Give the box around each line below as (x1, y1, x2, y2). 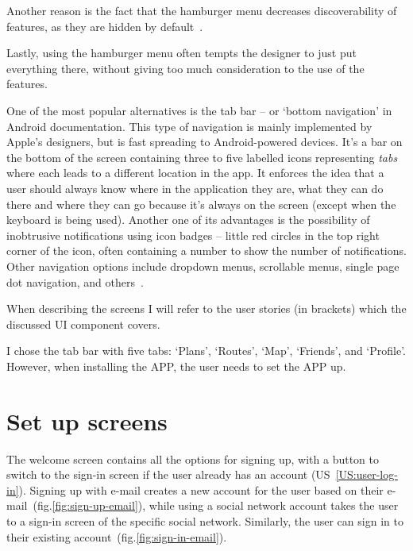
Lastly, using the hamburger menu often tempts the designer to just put (6, 44, 357, 61)
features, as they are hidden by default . (6, 17, 203, 34)
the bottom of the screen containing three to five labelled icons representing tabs (6, 148, 398, 165)
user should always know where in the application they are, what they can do (6, 179, 384, 196)
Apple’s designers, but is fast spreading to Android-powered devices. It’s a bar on (6, 133, 403, 150)
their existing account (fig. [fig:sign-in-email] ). (6, 528, 227, 545)
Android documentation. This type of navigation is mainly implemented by (6, 118, 372, 134)
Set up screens (6, 404, 168, 437)
